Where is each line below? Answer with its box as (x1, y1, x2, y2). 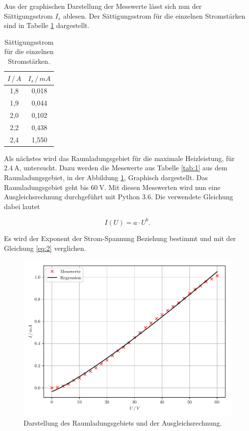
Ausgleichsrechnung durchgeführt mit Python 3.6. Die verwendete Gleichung (4, 191, 233, 202)
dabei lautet (4, 201, 40, 211)
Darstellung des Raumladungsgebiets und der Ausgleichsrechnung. (24, 417, 222, 428)
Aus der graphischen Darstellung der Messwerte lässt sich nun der (4, 1, 202, 11)
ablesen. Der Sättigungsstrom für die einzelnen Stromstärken (63, 10, 246, 21)
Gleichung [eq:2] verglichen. (4, 242, 86, 253)
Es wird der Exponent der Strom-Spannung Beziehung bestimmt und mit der (4, 233, 236, 243)
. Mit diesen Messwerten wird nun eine (104, 182, 221, 192)
